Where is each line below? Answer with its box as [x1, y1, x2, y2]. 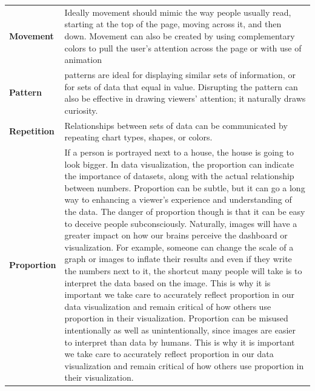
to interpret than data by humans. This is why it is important [64, 335, 295, 348]
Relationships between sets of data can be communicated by [64, 119, 288, 131]
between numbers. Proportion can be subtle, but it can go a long [64, 181, 305, 194]
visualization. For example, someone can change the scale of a [64, 240, 294, 253]
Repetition [9, 125, 55, 137]
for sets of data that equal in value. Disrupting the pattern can [64, 80, 298, 93]
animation [64, 53, 102, 66]
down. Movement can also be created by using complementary [64, 29, 295, 42]
